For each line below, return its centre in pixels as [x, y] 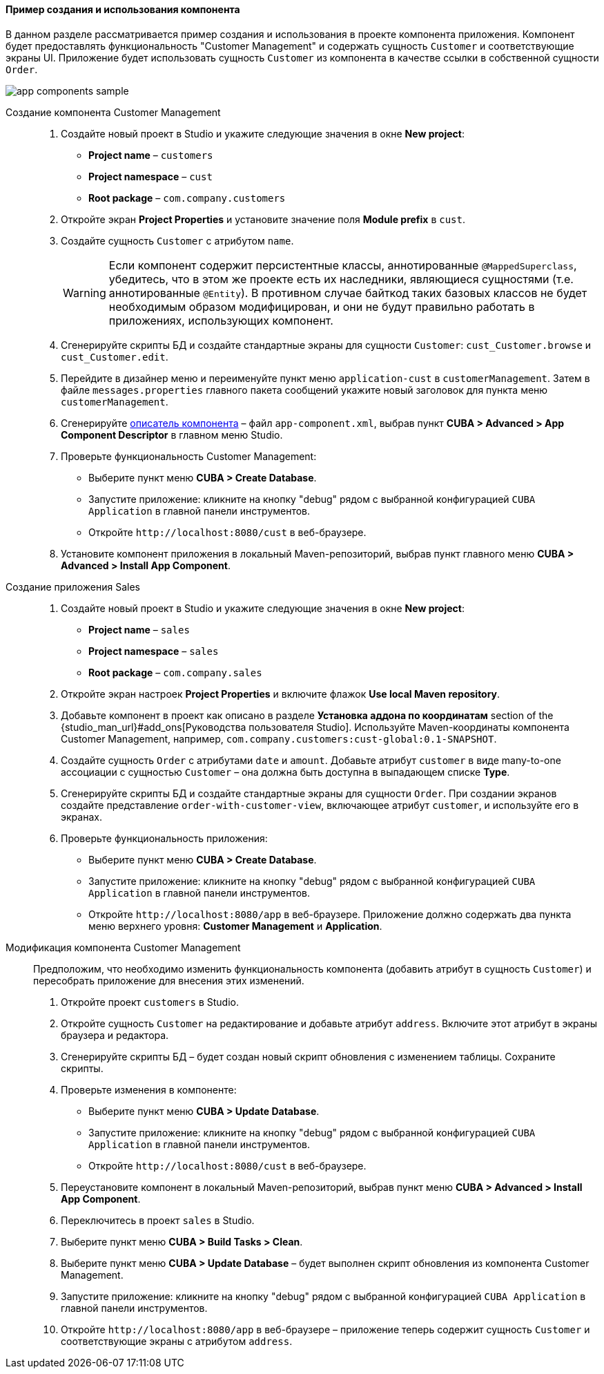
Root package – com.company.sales [175, 672]
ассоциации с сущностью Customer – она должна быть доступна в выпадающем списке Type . [285, 772]
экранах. [81, 817]
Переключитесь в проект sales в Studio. [158, 1220]
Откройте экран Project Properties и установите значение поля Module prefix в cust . [263, 219]
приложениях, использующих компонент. [221, 320]
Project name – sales [139, 629]
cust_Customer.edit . [115, 356]
